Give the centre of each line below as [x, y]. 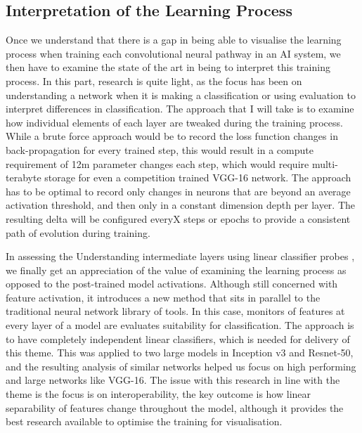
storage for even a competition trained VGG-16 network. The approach [198, 177]
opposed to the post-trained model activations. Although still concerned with [172, 284]
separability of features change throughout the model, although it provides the [175, 407]
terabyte [24, 177]
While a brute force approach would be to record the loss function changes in [172, 136]
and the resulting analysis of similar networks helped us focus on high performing [181, 366]
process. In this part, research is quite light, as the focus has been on [154, 80]
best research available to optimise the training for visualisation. [144, 421]
